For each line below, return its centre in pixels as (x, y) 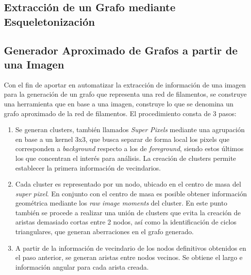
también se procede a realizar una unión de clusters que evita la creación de (128, 212)
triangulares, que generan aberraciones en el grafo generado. (104, 232)
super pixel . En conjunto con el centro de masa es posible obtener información (131, 193)
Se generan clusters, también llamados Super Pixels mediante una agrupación (130, 129)
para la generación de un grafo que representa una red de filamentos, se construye (125, 94)
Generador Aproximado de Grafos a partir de (121, 50)
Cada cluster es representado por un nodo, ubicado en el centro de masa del (128, 184)
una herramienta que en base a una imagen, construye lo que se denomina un (119, 103)
